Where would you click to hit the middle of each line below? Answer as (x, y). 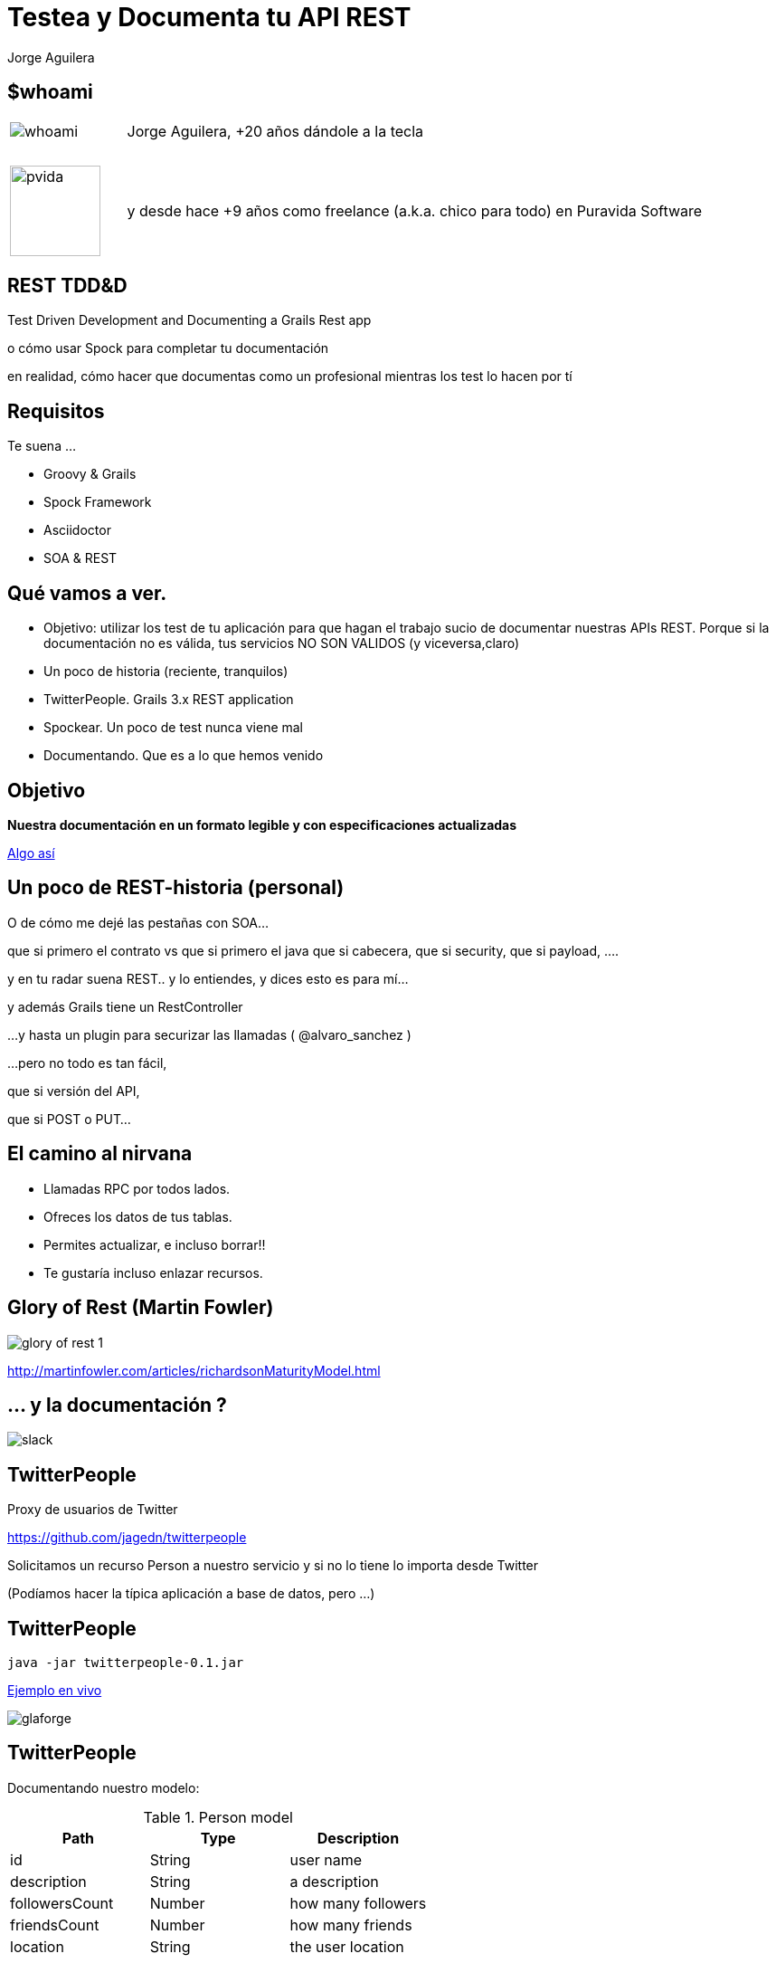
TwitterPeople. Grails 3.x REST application (169, 700)
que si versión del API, (74, 1091)
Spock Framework (98, 502)
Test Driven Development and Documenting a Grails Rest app (189, 320)
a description (334, 1881)
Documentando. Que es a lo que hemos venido (184, 756)
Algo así (31, 853)
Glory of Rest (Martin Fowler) (141, 1308)
